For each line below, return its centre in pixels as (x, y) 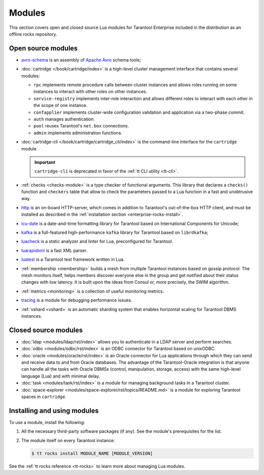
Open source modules (43, 48)
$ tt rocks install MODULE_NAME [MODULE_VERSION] (92, 453)
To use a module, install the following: (47, 422)
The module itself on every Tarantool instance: (68, 440)
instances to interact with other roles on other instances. (90, 92)
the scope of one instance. (60, 105)
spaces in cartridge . (44, 397)
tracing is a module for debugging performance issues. (77, 300)
